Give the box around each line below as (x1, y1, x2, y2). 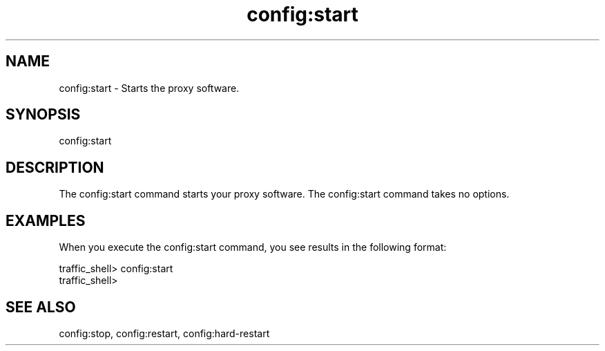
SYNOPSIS (6, 106, 81, 124)
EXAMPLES (6, 211, 86, 229)
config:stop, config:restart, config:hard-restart (59, 327, 270, 339)
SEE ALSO (6, 298, 76, 316)
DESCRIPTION (6, 158, 104, 176)
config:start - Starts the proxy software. (59, 82, 240, 94)
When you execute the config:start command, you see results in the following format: (59, 241, 447, 254)
